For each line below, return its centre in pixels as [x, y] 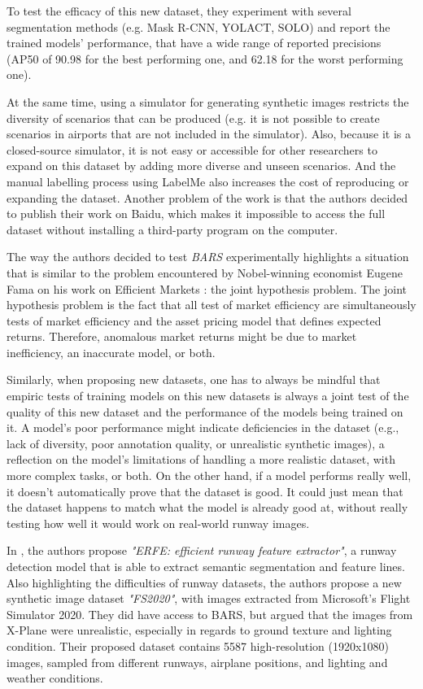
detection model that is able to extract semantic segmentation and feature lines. [206, 566]
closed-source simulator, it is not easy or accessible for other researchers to [192, 149]
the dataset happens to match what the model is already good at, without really [207, 507]
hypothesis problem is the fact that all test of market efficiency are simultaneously [211, 305]
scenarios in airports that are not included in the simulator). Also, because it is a [209, 134]
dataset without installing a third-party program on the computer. [172, 229]
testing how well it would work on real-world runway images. [158, 523]
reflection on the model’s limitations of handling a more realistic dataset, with [201, 459]
